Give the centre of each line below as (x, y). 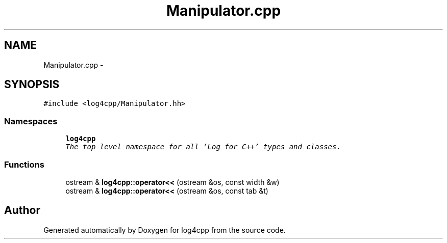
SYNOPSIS (32, 85)
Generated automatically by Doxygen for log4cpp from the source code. (165, 230)
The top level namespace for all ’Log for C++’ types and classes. (203, 147)
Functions (24, 164)
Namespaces (31, 121)
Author (22, 210)
